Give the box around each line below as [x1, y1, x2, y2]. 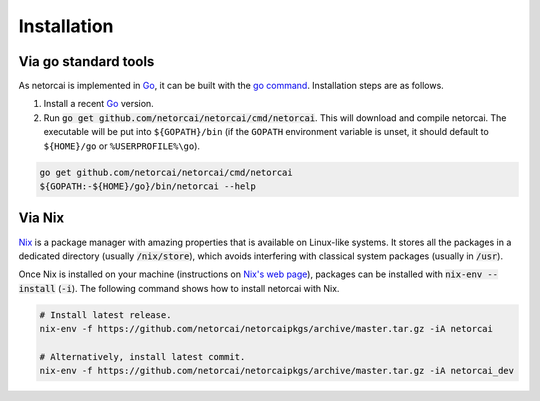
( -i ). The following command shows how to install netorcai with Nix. [57, 282, 340, 294]
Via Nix [18, 210, 65, 227]
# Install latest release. [39, 309, 172, 320]
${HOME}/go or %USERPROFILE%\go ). [43, 140, 200, 152]
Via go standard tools [18, 53, 155, 70]
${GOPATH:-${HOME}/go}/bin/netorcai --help [39, 181, 257, 192]
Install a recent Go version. [43, 98, 154, 110]
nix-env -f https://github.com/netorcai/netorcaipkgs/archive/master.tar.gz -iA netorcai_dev [39, 365, 515, 377]
